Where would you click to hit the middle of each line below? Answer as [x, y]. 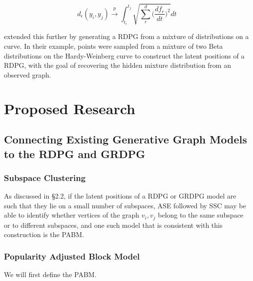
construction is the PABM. [44, 234]
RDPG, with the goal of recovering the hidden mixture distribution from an [117, 65]
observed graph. [28, 74]
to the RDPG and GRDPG [75, 153]
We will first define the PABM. [50, 274]
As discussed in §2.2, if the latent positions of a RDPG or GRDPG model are [120, 196]
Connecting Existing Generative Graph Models [126, 139]
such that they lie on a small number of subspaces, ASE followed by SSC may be [125, 205]
